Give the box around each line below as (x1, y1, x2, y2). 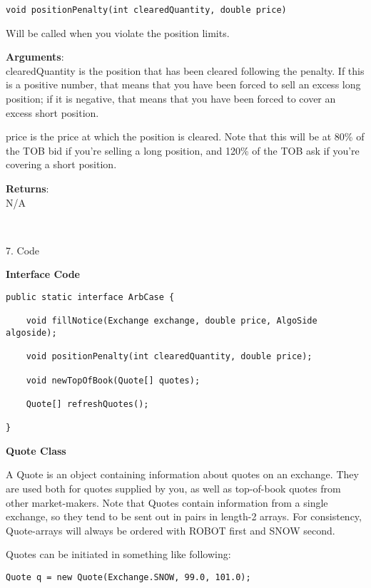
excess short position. (6, 105, 99, 120)
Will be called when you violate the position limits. (6, 25, 230, 40)
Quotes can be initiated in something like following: (6, 547, 231, 562)
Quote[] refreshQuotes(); (26, 398, 149, 409)
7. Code (6, 242, 40, 257)
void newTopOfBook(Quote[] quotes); (26, 375, 200, 386)
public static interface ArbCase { (6, 292, 175, 302)
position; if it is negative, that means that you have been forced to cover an (6, 91, 336, 106)
